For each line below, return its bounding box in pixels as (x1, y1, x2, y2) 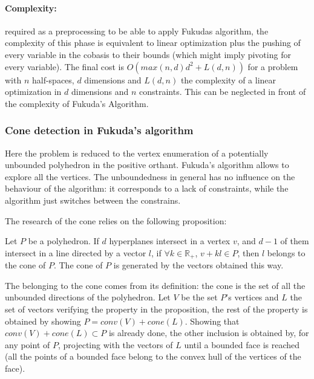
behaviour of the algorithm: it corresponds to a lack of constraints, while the (5, 182, 289, 195)
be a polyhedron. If (28, 235, 99, 247)
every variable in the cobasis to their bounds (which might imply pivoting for (5, 48, 291, 60)
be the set (181, 291, 218, 303)
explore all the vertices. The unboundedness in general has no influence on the (5, 170, 295, 183)
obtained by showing (5, 314, 81, 327)
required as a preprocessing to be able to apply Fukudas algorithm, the (5, 24, 269, 37)
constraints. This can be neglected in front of (139, 85, 306, 98)
